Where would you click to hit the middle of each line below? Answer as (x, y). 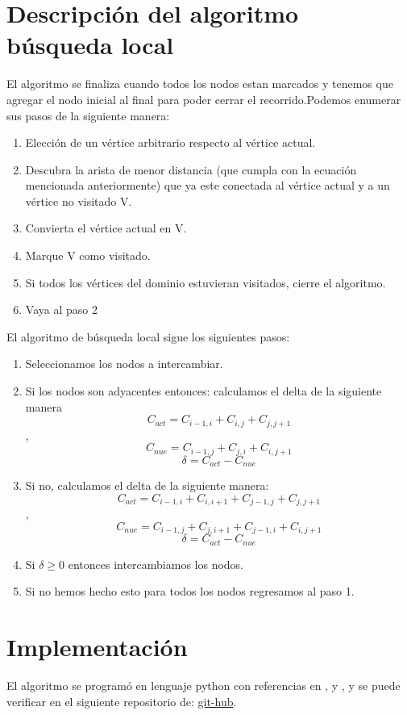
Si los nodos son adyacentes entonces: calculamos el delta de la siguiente (203, 391)
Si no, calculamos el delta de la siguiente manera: (147, 485)
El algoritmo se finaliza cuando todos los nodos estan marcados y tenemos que (200, 84)
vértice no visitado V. (79, 201)
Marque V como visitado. (88, 255)
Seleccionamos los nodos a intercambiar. (124, 364)
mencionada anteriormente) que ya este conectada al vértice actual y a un (208, 185)
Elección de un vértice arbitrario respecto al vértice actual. (170, 142)
